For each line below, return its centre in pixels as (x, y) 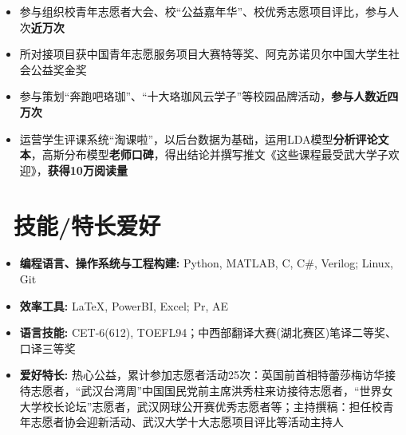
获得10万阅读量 (87, 170)
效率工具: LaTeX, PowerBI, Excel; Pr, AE (124, 305)
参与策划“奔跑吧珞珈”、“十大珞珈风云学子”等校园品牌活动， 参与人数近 (203, 96)
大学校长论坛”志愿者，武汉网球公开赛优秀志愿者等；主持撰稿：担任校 (201, 406)
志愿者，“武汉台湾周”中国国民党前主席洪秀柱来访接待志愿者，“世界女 (212, 391)
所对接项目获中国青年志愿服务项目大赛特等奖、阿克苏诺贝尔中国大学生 (204, 54)
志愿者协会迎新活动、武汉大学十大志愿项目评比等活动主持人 (187, 422)
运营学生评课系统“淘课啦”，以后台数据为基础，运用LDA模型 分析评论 (199, 138)
